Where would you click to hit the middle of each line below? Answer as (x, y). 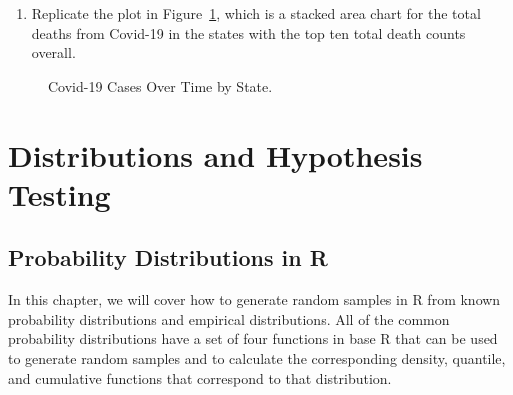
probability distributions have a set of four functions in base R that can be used (253, 338)
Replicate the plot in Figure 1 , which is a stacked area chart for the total (256, 13)
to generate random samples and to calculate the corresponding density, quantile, (257, 357)
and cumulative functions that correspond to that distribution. (200, 377)
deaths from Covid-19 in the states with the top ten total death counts (248, 32)
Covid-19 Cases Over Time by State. (160, 85)
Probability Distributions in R (168, 257)
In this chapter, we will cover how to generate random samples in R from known (254, 299)
